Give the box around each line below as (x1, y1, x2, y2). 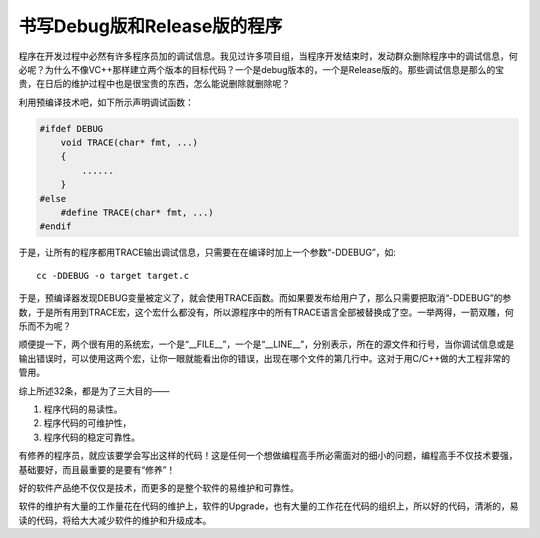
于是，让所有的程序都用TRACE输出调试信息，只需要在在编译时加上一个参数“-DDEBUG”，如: (18, 246, 397, 259)
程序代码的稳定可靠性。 (43, 431, 140, 443)
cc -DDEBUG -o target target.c (36, 270, 190, 281)
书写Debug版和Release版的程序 (18, 15, 283, 37)
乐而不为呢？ (18, 320, 72, 332)
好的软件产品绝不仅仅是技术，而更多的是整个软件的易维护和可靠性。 (18, 481, 299, 494)
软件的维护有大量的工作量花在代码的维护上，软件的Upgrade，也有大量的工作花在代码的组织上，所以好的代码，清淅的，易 (18, 500, 519, 512)
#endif (39, 221, 72, 232)
